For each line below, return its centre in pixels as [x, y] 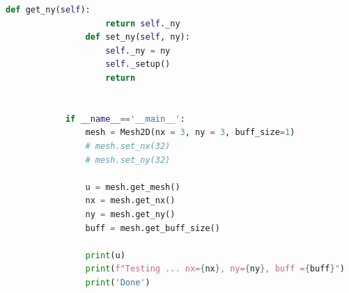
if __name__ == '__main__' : [125, 119]
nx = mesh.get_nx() [130, 201]
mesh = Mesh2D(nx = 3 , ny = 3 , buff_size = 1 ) [190, 133]
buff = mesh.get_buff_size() [153, 228]
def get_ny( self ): [48, 10]
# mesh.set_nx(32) [128, 146]
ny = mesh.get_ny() [130, 214]
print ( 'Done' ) [118, 282]
